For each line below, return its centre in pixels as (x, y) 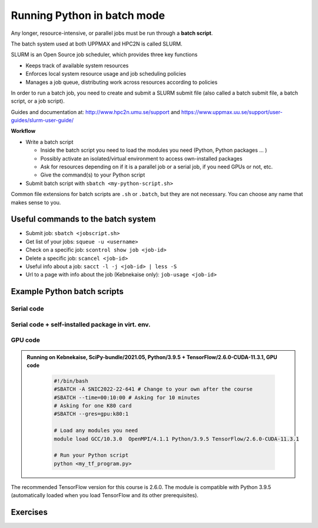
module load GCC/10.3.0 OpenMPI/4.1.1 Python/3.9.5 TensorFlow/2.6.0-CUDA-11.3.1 (177, 439)
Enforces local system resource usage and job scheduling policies (106, 74)
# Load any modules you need (96, 431)
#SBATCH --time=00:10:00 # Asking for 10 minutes (127, 397)
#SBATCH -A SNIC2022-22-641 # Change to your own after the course (153, 389)
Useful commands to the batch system (83, 219)
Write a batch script (49, 142)
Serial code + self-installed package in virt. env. (81, 324)
